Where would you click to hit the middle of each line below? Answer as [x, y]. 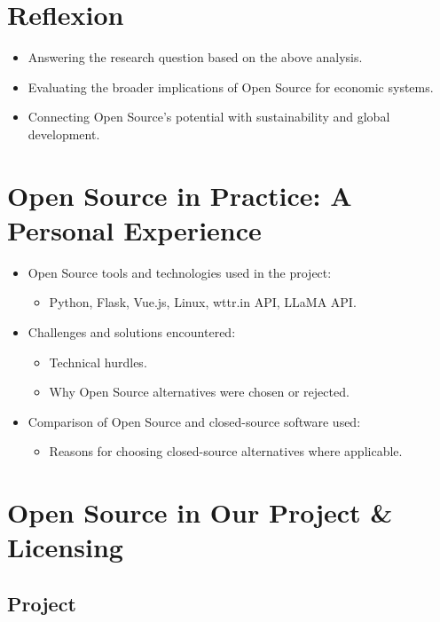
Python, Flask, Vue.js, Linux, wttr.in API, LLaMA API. [203, 302]
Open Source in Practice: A [180, 195]
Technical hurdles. [98, 362]
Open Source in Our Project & [200, 512]
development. [64, 134]
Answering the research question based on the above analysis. [195, 57]
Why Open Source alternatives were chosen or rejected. [199, 392]
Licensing [65, 547]
